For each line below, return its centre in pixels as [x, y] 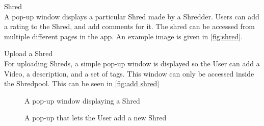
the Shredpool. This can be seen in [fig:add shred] [82, 83]
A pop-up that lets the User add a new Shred [96, 118]
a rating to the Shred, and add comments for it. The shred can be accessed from [130, 26]
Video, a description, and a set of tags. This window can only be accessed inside [129, 73]
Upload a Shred [29, 53]
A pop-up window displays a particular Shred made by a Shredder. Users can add [132, 16]
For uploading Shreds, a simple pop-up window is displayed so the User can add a [132, 63]
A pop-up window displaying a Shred [82, 100]
